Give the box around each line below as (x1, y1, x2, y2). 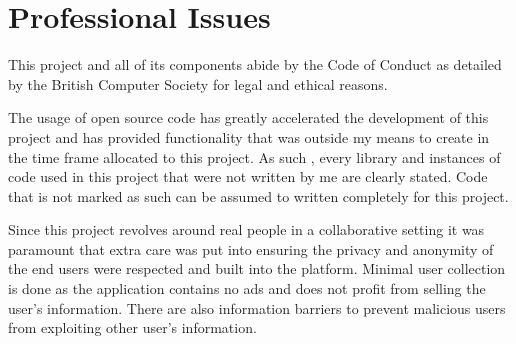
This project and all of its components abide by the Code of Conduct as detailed (8, 54, 502, 75)
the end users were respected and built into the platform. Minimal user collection (8, 258, 506, 279)
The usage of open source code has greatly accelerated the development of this (8, 107, 489, 128)
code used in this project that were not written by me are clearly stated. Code (8, 166, 488, 187)
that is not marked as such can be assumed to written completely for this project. (8, 185, 509, 206)
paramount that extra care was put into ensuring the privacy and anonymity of (8, 238, 494, 259)
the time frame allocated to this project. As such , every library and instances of (8, 146, 501, 167)
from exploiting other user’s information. (8, 317, 257, 338)
